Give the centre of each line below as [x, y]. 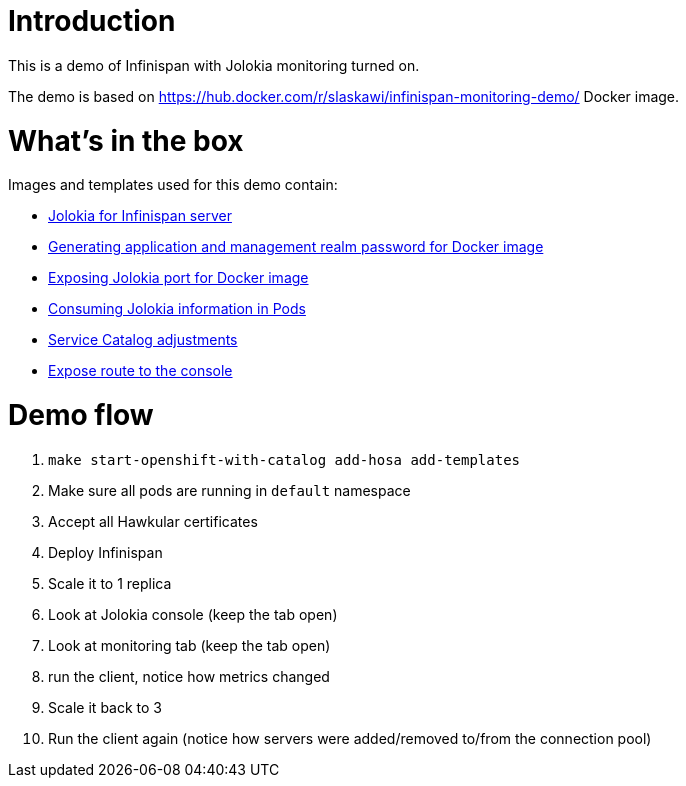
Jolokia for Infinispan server [140, 216]
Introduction [92, 21]
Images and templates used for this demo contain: [173, 185]
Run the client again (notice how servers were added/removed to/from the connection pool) [350, 738]
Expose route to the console [140, 371]
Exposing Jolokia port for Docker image [178, 278]
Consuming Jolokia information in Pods [177, 309]
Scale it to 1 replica [110, 583]
